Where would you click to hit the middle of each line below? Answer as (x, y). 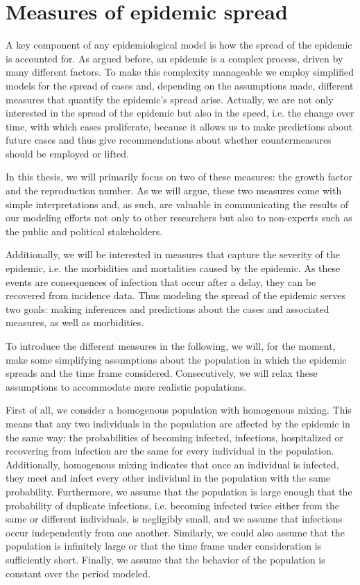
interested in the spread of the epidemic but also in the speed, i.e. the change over (180, 113)
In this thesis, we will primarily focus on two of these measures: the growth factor (179, 177)
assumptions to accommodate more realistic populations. (126, 386)
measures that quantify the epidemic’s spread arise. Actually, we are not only (170, 99)
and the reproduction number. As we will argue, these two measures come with (174, 190)
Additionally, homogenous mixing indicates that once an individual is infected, (172, 464)
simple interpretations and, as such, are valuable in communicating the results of (177, 204)
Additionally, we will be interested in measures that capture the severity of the (173, 254)
